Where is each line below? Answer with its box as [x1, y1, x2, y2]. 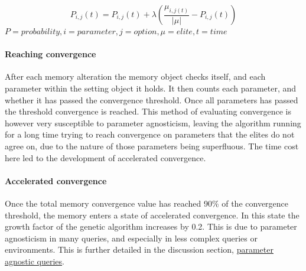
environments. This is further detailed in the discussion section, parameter [5, 243, 274, 256]
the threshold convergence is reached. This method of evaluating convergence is [5, 105, 291, 117]
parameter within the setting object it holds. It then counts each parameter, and [5, 81, 297, 94]
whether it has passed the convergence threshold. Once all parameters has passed [5, 93, 298, 106]
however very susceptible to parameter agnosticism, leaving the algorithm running [5, 116, 301, 129]
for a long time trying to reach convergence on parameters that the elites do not [5, 128, 295, 141]
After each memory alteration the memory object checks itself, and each [5, 70, 266, 83]
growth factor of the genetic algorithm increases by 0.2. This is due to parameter [5, 220, 297, 233]
